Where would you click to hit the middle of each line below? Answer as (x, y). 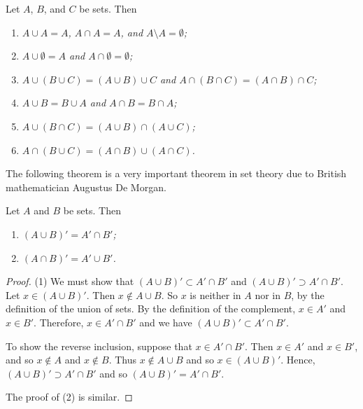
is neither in (215, 294)
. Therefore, (59, 322)
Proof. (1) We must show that (70, 281)
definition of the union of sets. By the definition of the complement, (151, 309)
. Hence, (298, 360)
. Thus (123, 360)
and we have (166, 322)
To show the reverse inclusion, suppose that (99, 346)
